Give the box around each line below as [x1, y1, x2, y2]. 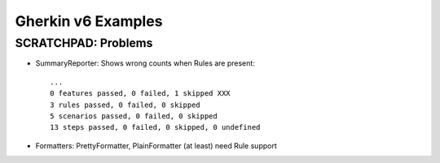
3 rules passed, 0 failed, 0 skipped [50, 100, 201, 109]
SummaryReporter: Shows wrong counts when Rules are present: [35, 58, 256, 68]
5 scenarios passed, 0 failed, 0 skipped [50, 111, 218, 121]
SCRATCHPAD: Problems [15, 36, 153, 50]
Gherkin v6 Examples [15, 12, 163, 30]
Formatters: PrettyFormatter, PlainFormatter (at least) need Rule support [35, 140, 277, 150]
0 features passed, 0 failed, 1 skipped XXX [50, 89, 231, 98]
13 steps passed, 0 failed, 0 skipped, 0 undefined [50, 122, 261, 132]
